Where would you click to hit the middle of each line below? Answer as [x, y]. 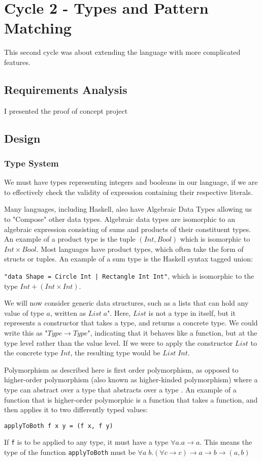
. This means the [226, 442]
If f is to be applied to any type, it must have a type [86, 442]
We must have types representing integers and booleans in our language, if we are [131, 182]
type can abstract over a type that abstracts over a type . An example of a [120, 390]
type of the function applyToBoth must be [70, 452]
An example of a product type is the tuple [70, 239]
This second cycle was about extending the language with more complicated [122, 52]
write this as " [26, 333]
